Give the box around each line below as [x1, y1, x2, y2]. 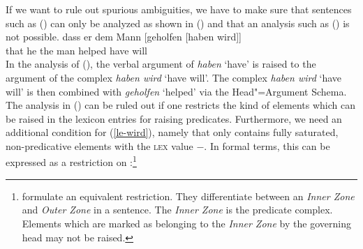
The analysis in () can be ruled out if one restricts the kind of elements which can [6, 98, 355, 112]
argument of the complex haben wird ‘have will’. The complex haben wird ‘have [6, 70, 341, 84]
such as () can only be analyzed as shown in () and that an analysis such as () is [6, 15, 350, 30]
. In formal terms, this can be [204, 138, 330, 153]
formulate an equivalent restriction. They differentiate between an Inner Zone [22, 188, 355, 203]
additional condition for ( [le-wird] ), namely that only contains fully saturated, [6, 125, 339, 139]
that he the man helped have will [6, 43, 147, 57]
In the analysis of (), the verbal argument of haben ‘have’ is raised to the [6, 56, 316, 71]
